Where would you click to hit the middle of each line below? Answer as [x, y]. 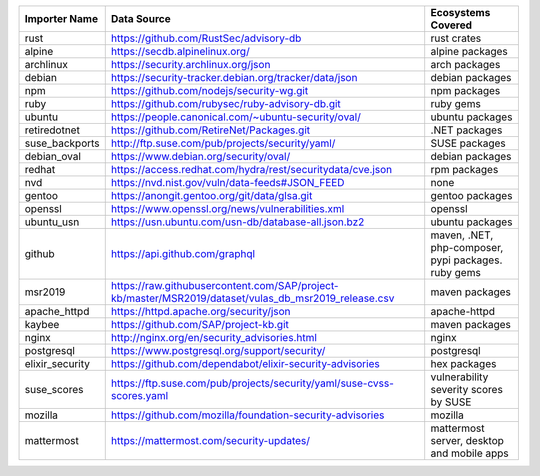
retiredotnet [52, 130]
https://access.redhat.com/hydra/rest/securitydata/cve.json [251, 169]
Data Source [140, 18]
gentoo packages [471, 195]
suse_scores [54, 389]
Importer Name [61, 18]
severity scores [467, 389]
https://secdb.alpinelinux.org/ [180, 51]
